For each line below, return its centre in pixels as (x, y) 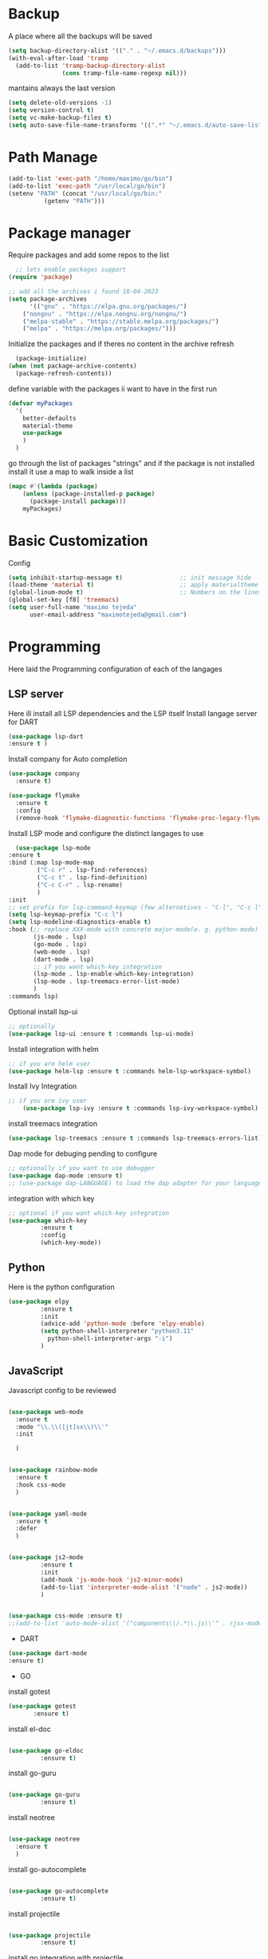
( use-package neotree (44, 1839)
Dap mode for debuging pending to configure (83, 1153)
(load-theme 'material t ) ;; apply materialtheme (134, 585)
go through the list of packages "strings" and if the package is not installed (132, 464)
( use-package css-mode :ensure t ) (66, 1616)
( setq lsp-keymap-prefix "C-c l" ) (66, 915)
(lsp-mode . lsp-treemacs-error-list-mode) (106, 981)
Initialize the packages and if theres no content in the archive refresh (121, 344)
